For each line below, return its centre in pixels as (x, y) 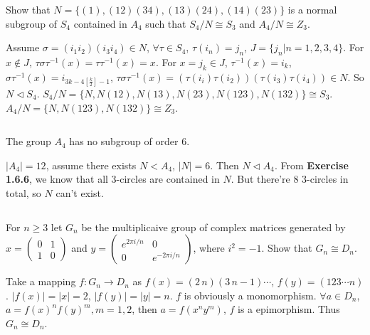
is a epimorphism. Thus (289, 309)
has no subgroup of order (124, 141)
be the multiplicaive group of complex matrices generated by (213, 227)
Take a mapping (41, 281)
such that (166, 23)
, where (209, 248)
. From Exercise (311, 165)
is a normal (312, 9)
